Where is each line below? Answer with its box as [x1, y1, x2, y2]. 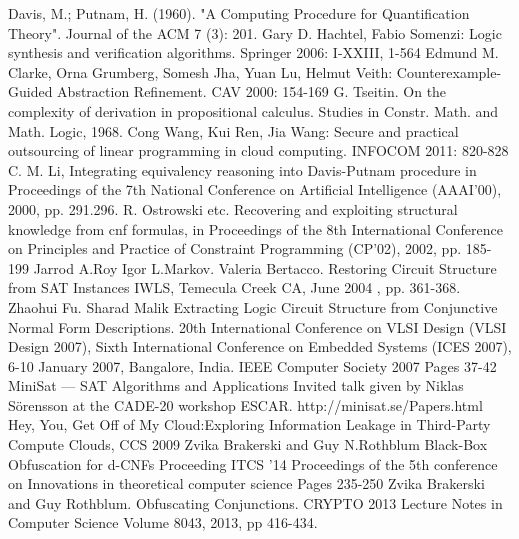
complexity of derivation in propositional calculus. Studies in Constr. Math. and [8, 100, 499, 121]
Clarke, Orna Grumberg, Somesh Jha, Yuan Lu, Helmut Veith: [8, 61, 393, 82]
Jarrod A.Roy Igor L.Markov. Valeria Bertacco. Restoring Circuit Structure [33, 257, 497, 278]
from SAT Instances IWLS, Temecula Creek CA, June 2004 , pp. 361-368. [8, 277, 461, 298]
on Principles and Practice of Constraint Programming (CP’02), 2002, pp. [8, 238, 462, 259]
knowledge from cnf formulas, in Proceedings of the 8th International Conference [8, 218, 503, 239]
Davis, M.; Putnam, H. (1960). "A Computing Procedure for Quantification [8, 3, 470, 23]
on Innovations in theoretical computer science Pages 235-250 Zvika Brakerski [8, 473, 485, 494]
